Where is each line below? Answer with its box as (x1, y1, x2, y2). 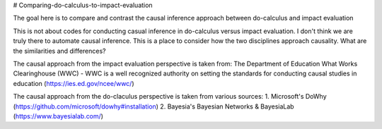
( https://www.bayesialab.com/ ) (13, 111, 104, 120)
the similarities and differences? (13, 47, 106, 55)
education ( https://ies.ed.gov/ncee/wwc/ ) (13, 79, 134, 87)
